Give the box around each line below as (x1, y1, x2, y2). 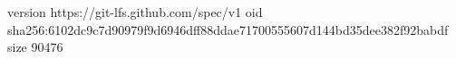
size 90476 (7, 38, 63, 56)
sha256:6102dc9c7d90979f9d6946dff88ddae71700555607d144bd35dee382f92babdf (7, 20, 449, 38)
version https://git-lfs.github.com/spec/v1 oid (7, 3, 263, 21)
